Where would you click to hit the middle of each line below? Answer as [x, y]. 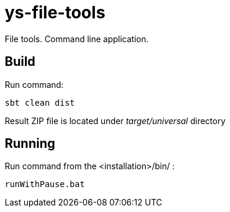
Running [30, 144]
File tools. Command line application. [77, 39]
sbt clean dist [40, 102]
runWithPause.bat [45, 184]
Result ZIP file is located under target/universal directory [115, 121]
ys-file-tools [55, 12]
